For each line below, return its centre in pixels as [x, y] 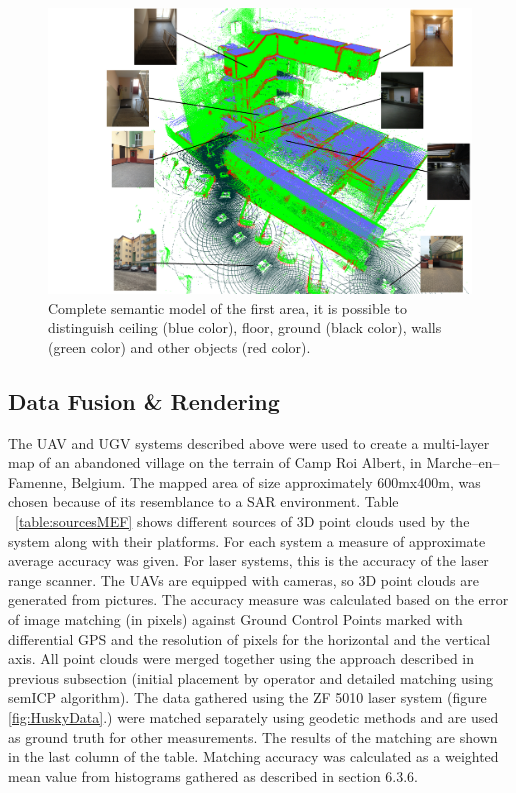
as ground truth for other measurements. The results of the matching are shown [253, 736]
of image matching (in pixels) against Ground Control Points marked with [235, 619]
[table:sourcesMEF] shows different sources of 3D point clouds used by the [242, 521]
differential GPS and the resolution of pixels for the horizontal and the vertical [249, 638]
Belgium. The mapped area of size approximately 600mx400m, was [276, 481]
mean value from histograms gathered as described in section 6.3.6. [213, 775]
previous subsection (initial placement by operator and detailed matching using [251, 677]
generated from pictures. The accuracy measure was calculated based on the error [258, 599]
